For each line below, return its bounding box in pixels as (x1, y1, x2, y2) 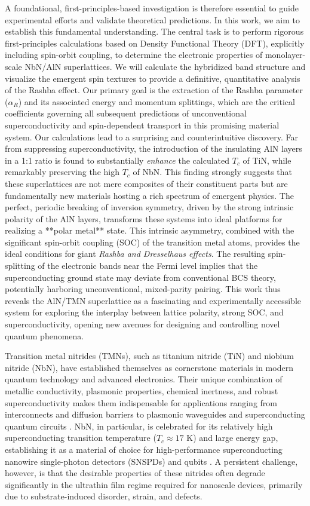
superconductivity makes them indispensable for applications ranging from (5, 396, 277, 409)
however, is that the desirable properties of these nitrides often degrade (5, 467, 265, 479)
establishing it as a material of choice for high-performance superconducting (5, 443, 283, 455)
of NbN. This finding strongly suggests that (133, 165, 292, 178)
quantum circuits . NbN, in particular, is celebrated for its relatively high (5, 419, 273, 432)
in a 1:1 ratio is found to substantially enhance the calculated (5, 154, 230, 166)
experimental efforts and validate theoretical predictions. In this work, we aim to (5, 13, 300, 26)
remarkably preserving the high (5, 165, 119, 178)
